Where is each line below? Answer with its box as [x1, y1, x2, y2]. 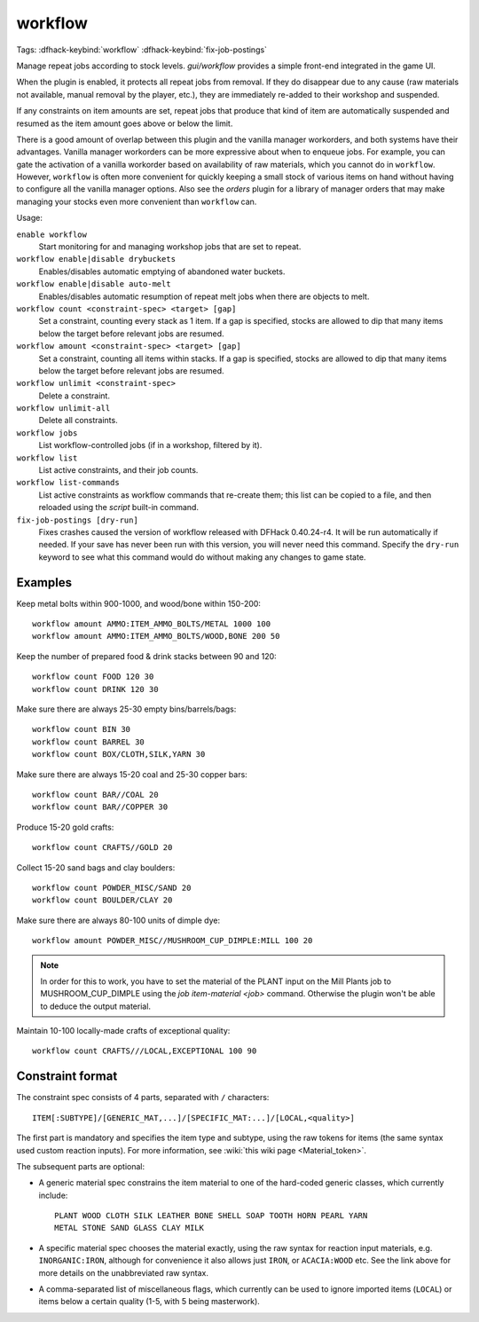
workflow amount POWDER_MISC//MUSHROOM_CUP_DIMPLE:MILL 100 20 [32, 936, 313, 946]
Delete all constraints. [38, 415, 119, 426]
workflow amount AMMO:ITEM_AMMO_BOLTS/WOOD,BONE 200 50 [32, 631, 280, 641]
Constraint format [16, 1069, 118, 1084]
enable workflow [16, 229, 88, 240]
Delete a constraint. [38, 390, 111, 401]
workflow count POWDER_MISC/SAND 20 [32, 883, 192, 893]
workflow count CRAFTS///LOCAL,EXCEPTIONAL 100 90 [32, 1046, 257, 1056]
